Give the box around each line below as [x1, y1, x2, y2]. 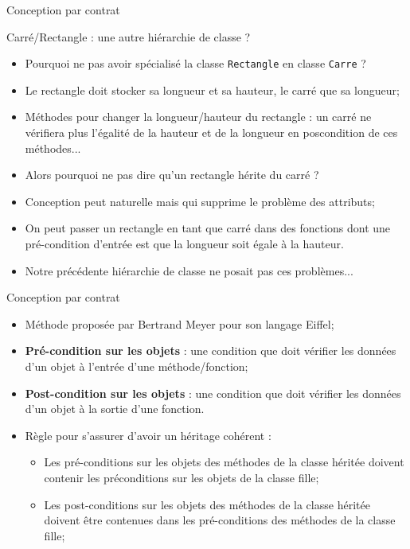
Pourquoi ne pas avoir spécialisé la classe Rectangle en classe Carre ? [25, 55, 366, 72]
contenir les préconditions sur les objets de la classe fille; [44, 469, 319, 485]
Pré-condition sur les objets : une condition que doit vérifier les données [25, 342, 396, 359]
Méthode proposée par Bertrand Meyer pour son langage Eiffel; [25, 315, 334, 332]
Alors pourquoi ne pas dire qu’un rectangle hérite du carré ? [25, 166, 319, 183]
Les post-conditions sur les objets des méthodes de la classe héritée [44, 496, 370, 512]
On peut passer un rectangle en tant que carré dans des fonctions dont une [25, 220, 391, 236]
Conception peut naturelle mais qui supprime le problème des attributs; [25, 193, 375, 209]
